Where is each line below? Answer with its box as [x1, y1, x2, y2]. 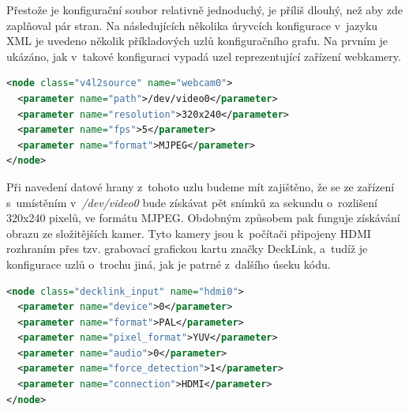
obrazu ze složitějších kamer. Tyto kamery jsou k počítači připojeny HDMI [6, 224, 371, 241]
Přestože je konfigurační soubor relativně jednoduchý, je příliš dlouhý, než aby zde [6, 2, 403, 17]
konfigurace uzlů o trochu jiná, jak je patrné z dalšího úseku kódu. [6, 255, 331, 272]
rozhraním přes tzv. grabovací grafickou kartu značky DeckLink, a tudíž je [6, 240, 368, 257]
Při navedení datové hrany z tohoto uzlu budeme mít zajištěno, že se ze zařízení [6, 178, 395, 194]
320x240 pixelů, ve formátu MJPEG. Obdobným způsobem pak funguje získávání [6, 209, 400, 226]
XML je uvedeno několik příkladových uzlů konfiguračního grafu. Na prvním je [6, 32, 388, 49]
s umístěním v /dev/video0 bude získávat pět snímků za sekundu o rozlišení [6, 194, 377, 210]
